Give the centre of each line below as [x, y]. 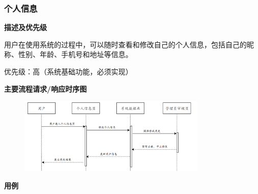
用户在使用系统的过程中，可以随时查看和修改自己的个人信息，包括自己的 [125, 44]
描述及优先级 [25, 27]
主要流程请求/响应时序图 [46, 88]
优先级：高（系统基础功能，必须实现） [68, 71]
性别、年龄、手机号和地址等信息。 [75, 54]
